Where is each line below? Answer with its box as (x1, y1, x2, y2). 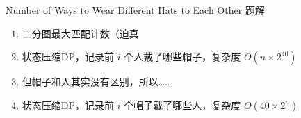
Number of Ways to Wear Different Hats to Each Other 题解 (6, 3, 265, 17)
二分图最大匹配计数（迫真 (22, 26, 139, 40)
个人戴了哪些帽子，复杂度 (124, 49, 241, 64)
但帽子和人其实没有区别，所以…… (22, 74, 172, 89)
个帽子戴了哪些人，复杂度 (124, 97, 241, 112)
